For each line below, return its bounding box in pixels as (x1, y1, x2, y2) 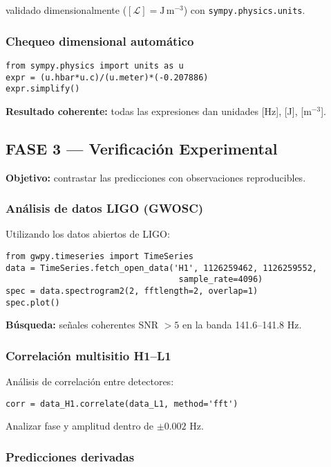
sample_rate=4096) (178, 274, 263, 285)
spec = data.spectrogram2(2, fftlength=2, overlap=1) (6, 286, 258, 297)
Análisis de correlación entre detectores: (6, 374, 174, 389)
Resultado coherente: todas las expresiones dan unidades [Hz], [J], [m (6, 103, 312, 118)
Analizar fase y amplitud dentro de (6, 418, 154, 433)
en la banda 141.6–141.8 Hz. (182, 317, 302, 332)
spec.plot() (6, 297, 60, 308)
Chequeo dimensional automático (6, 32, 194, 49)
